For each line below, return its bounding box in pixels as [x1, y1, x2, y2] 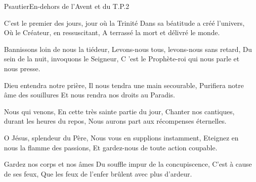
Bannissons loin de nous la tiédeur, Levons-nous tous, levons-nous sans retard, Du [4, 44, 252, 54]
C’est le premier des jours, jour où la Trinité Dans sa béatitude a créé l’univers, [4, 17, 245, 28]
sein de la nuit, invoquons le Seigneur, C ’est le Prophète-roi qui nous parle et [4, 53, 240, 64]
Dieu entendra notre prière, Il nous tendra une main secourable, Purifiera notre [4, 80, 244, 90]
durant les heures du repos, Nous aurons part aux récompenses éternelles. [4, 116, 227, 126]
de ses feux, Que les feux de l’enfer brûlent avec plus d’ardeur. [4, 168, 192, 179]
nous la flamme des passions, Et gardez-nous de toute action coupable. [4, 142, 217, 152]
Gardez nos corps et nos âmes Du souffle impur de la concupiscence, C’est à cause [4, 159, 252, 169]
